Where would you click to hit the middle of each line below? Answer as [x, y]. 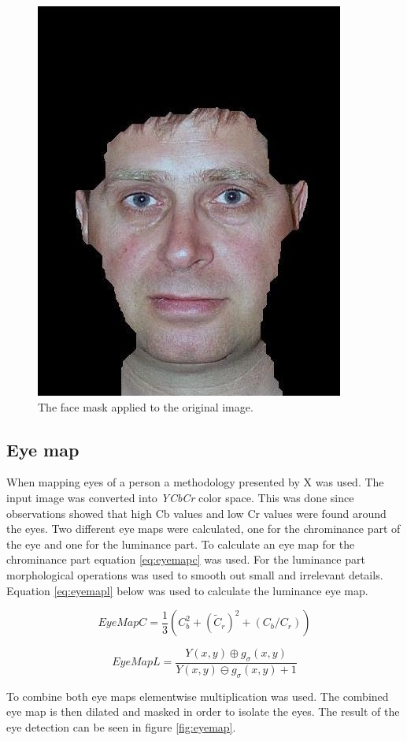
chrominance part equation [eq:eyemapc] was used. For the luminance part [186, 559]
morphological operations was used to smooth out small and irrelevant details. [195, 574]
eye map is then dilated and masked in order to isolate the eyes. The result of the [203, 711]
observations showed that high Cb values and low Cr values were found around [196, 513]
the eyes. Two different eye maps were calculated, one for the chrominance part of [203, 529]
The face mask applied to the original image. [146, 406]
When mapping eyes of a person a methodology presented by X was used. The [195, 482]
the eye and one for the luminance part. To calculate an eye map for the [181, 544]
